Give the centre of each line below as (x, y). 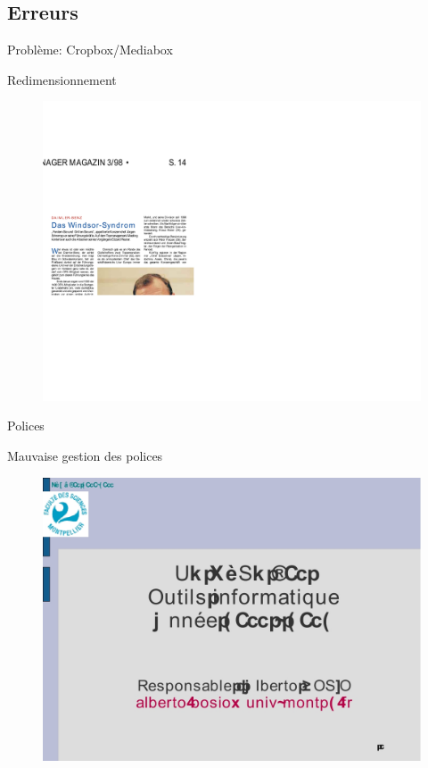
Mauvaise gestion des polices (85, 455)
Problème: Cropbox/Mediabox (90, 50)
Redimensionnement (62, 79)
